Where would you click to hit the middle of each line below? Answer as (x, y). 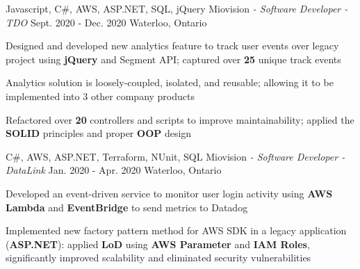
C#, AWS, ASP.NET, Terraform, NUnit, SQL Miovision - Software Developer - (175, 156)
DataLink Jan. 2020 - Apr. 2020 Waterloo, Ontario (114, 170)
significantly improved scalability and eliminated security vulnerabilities (158, 258)
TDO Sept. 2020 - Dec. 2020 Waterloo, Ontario (106, 22)
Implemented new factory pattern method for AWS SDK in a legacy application (176, 230)
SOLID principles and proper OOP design (99, 133)
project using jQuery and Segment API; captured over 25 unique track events (173, 59)
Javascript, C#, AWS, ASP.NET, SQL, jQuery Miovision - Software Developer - (177, 8)
